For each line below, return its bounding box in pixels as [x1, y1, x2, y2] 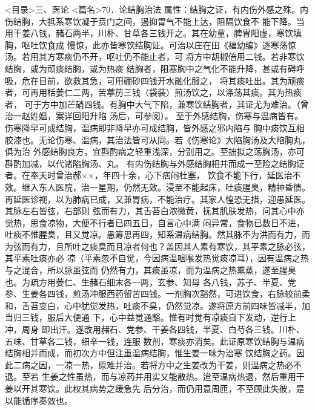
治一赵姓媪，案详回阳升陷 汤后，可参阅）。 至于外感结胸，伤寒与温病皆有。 [5, 109, 303, 122]
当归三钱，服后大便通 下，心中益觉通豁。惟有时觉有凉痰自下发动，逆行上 [5, 311, 296, 324]
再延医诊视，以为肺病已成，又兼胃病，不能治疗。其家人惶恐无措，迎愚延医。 [5, 192, 310, 205]
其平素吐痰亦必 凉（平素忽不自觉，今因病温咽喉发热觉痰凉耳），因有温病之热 [5, 252, 309, 264]
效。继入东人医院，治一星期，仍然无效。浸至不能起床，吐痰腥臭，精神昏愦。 [5, 180, 310, 193]
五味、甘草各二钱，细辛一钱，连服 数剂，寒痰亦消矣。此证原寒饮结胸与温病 [5, 334, 305, 347]
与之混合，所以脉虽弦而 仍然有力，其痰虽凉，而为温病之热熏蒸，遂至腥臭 [5, 264, 296, 276]
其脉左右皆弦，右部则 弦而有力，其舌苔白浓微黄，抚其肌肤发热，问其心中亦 [5, 204, 305, 217]
